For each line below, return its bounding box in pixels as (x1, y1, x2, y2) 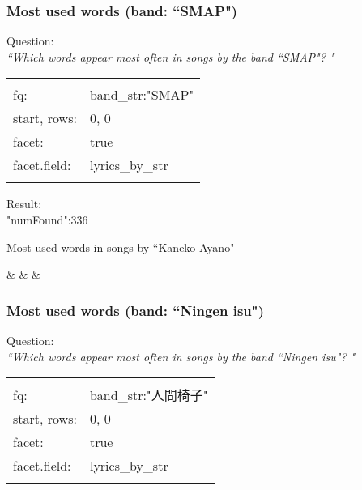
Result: (6, 195, 42, 212)
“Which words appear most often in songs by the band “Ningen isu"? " (6, 347, 356, 364)
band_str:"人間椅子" (89, 386, 208, 405)
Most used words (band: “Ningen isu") (6, 300, 264, 320)
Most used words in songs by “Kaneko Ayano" (6, 238, 235, 255)
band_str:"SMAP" (89, 85, 194, 104)
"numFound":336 (6, 211, 88, 228)
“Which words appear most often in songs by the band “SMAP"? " (6, 48, 334, 65)
